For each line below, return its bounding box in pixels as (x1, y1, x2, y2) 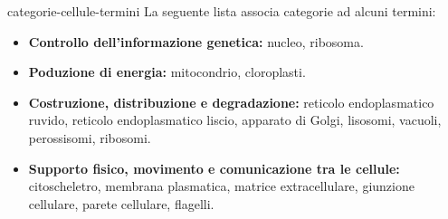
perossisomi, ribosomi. (28, 128, 151, 147)
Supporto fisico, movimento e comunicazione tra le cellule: (28, 158, 400, 177)
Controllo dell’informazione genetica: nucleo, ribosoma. (28, 32, 364, 51)
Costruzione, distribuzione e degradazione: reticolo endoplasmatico (28, 92, 434, 111)
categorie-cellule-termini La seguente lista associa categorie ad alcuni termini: (7, 2, 436, 20)
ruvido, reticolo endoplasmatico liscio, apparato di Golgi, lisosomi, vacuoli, (28, 110, 442, 129)
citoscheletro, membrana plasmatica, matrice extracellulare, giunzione (28, 176, 415, 195)
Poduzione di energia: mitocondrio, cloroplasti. (28, 62, 306, 81)
